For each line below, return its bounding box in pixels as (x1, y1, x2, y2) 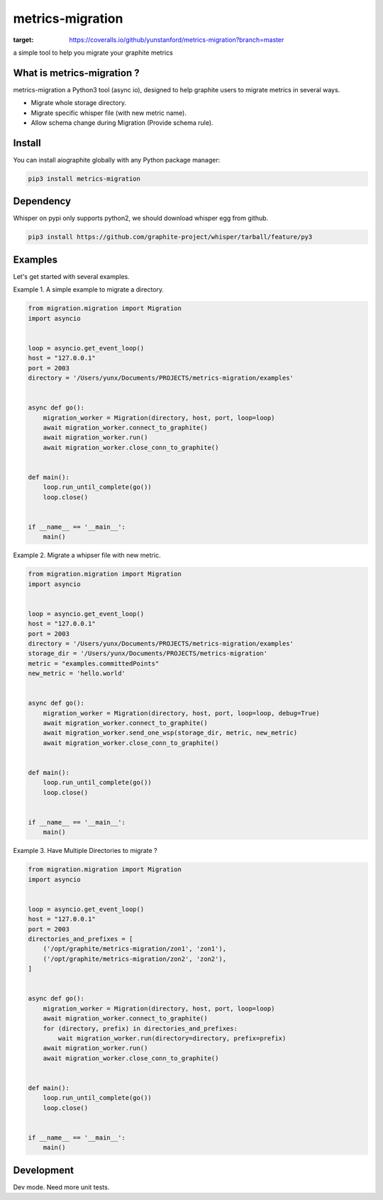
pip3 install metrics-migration (28, 175, 141, 182)
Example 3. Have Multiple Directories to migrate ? (13, 847, 157, 855)
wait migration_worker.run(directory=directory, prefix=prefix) (57, 1034, 287, 1042)
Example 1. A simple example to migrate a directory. (13, 285, 165, 294)
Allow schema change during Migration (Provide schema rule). (30, 119, 213, 127)
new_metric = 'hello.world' (28, 669, 126, 678)
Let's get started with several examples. (13, 272, 131, 280)
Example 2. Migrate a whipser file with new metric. (13, 551, 161, 560)
